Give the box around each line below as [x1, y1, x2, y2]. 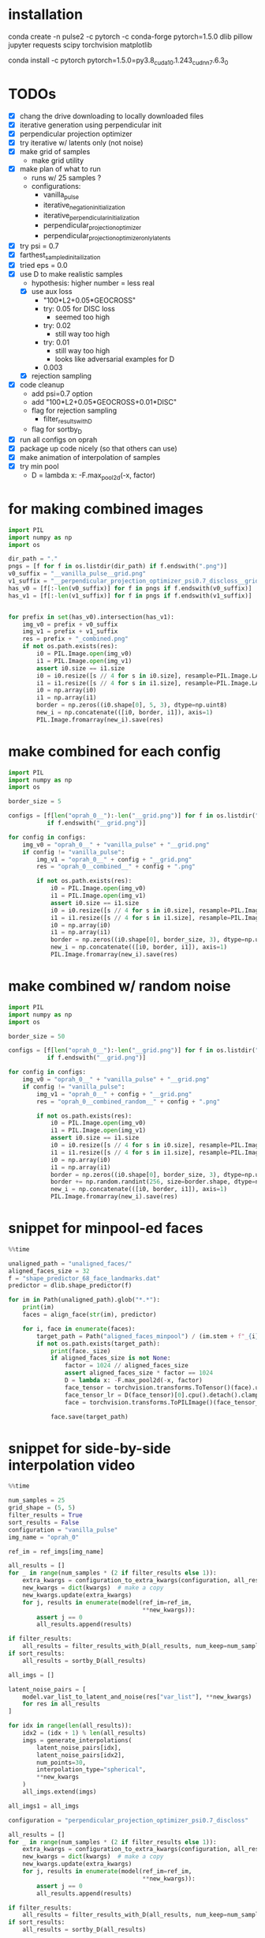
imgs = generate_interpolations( [22, 1736, 132, 1744]
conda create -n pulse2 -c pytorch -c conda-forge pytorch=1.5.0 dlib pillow [8, 32, 253, 41]
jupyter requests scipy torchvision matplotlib [8, 40, 152, 49]
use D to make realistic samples [19, 269, 124, 278]
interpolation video [8, 1456, 136, 1474]
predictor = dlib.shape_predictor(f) [8, 1282, 132, 1290]
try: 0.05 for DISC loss [43, 304, 116, 314]
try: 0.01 [43, 337, 69, 347]
